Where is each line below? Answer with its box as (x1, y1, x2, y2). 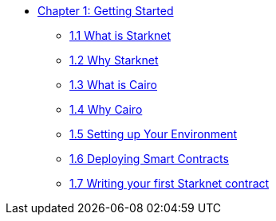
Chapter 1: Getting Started (37, 4, 174, 17)
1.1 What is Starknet (69, 29, 171, 42)
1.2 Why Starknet (69, 53, 159, 67)
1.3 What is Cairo (69, 78, 158, 91)
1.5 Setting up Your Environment (69, 127, 238, 141)
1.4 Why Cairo (69, 103, 143, 116)
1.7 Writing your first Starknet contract (69, 176, 270, 190)
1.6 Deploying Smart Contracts (69, 152, 229, 165)
